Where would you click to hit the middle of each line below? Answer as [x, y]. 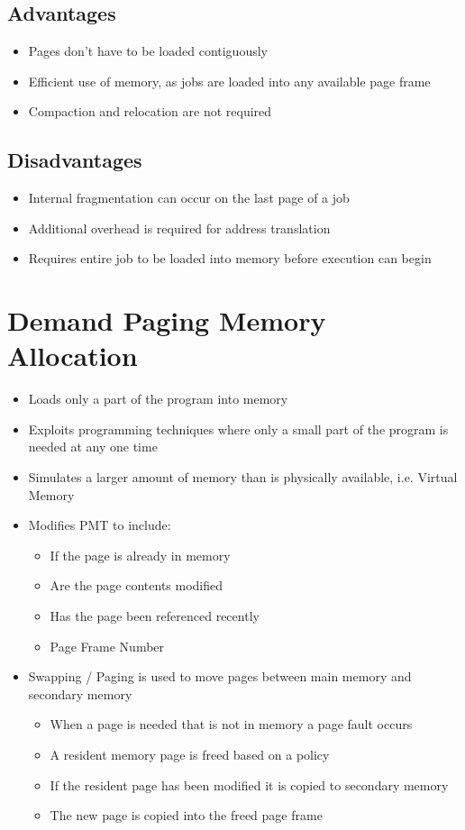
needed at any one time [93, 447]
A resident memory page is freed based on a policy [190, 754]
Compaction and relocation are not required [150, 111]
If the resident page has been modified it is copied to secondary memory [249, 784]
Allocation [73, 356]
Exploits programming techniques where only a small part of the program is [238, 429]
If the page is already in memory [140, 555]
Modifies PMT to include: [100, 525]
